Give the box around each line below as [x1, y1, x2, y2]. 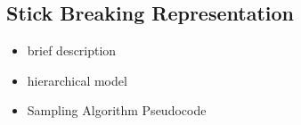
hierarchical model [27, 71, 127, 89]
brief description [27, 41, 117, 60]
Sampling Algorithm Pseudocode [27, 101, 207, 120]
